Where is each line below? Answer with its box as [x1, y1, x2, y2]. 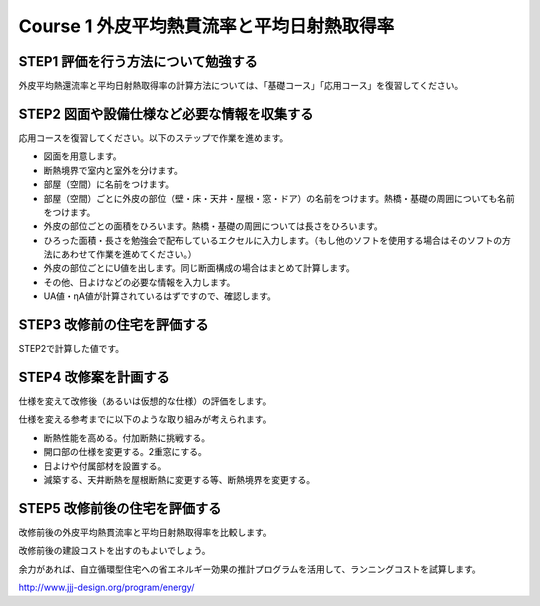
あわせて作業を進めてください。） [60, 248, 197, 260]
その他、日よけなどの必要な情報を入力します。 [43, 276, 236, 288]
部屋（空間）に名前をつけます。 [43, 178, 175, 190]
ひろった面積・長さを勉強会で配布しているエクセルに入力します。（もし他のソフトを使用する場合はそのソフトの [43, 234, 503, 246]
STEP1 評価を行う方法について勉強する [18, 53, 259, 70]
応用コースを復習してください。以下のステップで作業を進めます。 [18, 131, 289, 144]
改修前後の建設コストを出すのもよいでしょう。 [18, 545, 211, 557]
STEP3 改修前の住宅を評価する [18, 316, 209, 334]
